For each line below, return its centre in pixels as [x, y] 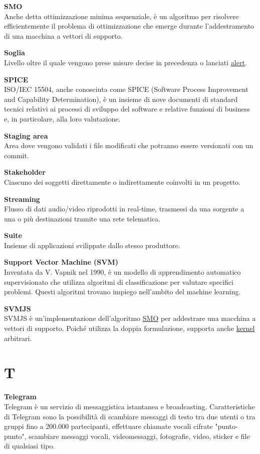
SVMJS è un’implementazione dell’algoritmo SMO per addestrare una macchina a [130, 318]
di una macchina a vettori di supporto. [63, 35]
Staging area [26, 135]
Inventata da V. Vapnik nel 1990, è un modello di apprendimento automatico [122, 272]
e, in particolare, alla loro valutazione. [62, 118]
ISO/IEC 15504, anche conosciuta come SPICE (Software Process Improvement [126, 89]
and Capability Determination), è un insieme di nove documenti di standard [121, 99]
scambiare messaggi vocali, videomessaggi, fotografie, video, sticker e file [139, 436]
